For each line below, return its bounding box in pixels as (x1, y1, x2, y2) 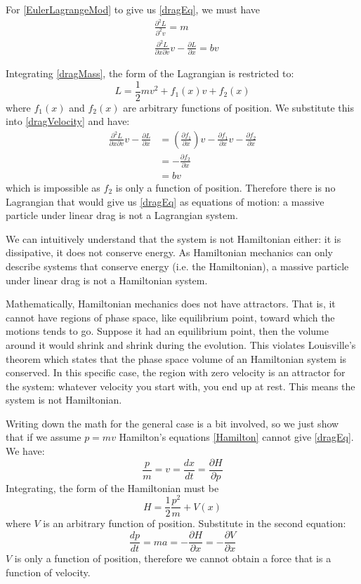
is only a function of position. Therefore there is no (115, 180, 336, 194)
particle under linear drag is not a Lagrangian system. (6, 208, 238, 223)
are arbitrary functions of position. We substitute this (123, 100, 354, 114)
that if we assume (6, 430, 81, 444)
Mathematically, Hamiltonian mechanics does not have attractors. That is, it (6, 296, 336, 311)
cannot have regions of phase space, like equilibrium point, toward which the (6, 310, 335, 324)
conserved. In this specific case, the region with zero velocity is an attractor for (6, 365, 346, 380)
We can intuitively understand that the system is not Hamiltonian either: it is (6, 231, 341, 246)
